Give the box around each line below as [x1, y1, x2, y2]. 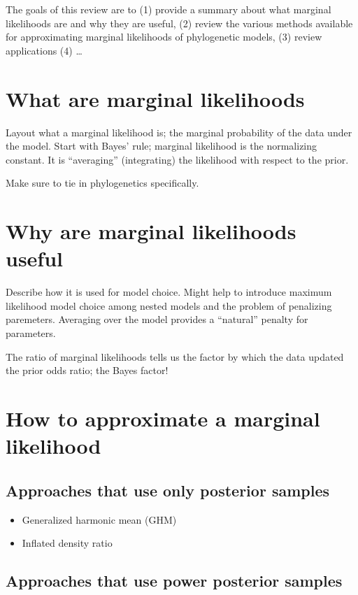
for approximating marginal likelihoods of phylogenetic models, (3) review [6, 29, 322, 44]
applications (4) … [6, 43, 83, 57]
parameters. [6, 325, 56, 340]
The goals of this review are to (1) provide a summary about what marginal [6, 2, 331, 16]
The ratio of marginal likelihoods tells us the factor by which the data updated [6, 349, 344, 364]
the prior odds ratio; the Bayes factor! [6, 363, 169, 378]
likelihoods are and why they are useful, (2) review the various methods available [6, 15, 353, 30]
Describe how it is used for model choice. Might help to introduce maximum [6, 285, 332, 299]
